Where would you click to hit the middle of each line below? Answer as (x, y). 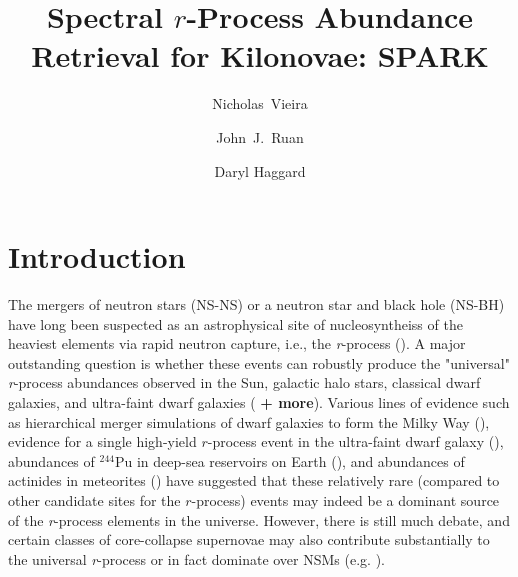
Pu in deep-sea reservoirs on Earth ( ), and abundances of (289, 460)
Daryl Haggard (260, 170)
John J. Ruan (260, 136)
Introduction (97, 256)
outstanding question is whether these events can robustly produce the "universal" (259, 362)
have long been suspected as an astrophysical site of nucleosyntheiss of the (235, 323)
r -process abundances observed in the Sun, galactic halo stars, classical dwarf (244, 382)
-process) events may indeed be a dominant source (345, 499)
